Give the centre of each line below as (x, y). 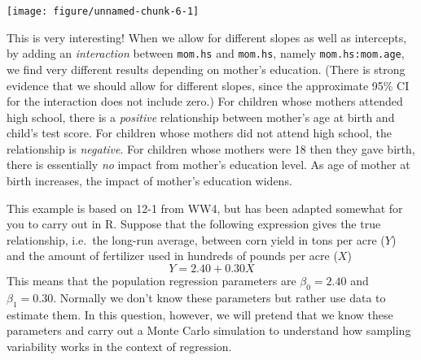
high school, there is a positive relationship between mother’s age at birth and (201, 117)
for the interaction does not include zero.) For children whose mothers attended (205, 101)
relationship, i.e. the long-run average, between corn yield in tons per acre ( (196, 239)
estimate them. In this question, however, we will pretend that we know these (200, 314)
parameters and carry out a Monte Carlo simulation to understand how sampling (209, 330)
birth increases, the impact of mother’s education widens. (149, 181)
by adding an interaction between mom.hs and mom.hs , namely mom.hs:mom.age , (206, 53)
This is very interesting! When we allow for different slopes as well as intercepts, (207, 37)
